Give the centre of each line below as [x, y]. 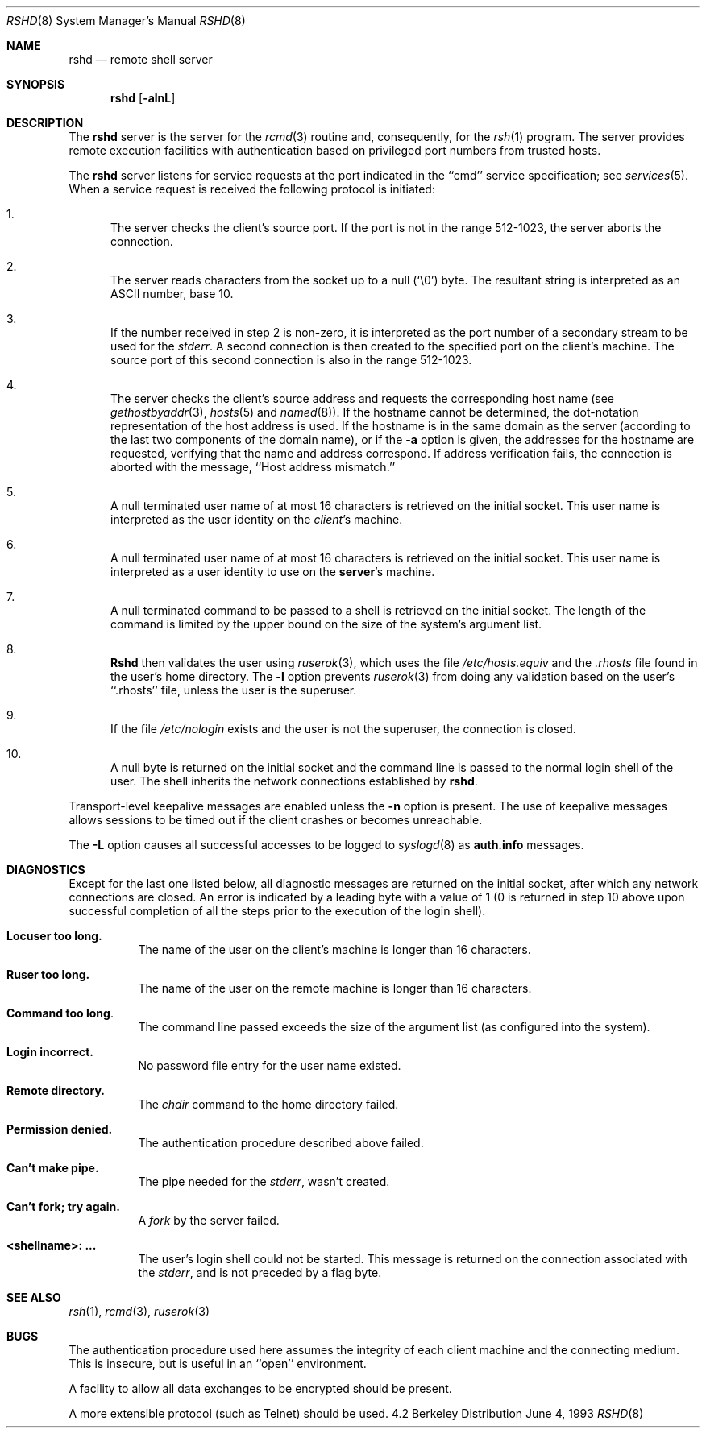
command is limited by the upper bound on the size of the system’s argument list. [326, 624]
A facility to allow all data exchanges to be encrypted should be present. [260, 1388]
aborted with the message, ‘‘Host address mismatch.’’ [253, 467]
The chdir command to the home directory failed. [268, 1104]
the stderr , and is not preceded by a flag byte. [260, 1272]
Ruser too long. [48, 974]
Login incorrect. [50, 1052]
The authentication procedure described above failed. [281, 1143]
